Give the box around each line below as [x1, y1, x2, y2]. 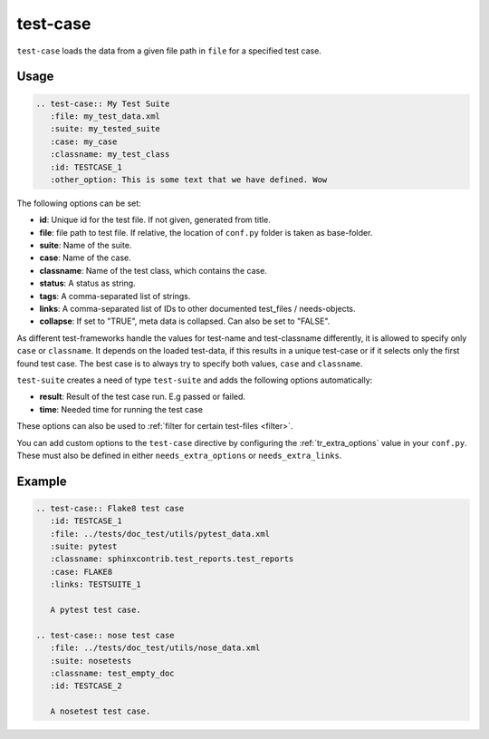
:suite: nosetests [50, 656, 132, 666]
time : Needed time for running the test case [39, 404, 204, 414]
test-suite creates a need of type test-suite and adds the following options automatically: [16, 374, 373, 385]
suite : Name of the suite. [39, 240, 132, 251]
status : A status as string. [39, 277, 136, 289]
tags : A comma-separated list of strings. [39, 290, 191, 301]
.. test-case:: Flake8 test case [35, 503, 185, 513]
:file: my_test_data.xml [50, 111, 160, 122]
